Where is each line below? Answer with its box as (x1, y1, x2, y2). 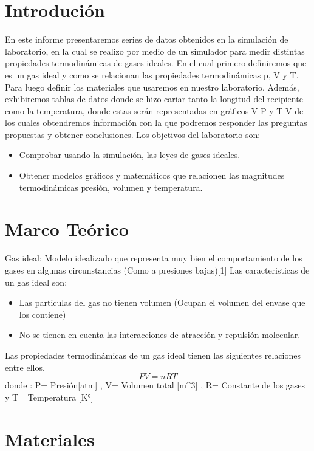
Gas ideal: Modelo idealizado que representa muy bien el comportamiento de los (5, 252, 302, 264)
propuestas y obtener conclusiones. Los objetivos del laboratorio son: (5, 128, 261, 140)
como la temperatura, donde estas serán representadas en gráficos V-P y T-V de (5, 104, 304, 117)
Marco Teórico (5, 216, 129, 241)
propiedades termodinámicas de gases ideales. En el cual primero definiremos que (5, 57, 307, 69)
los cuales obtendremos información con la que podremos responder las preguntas (5, 116, 307, 129)
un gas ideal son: (5, 275, 67, 288)
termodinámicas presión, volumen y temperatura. (19, 181, 203, 193)
